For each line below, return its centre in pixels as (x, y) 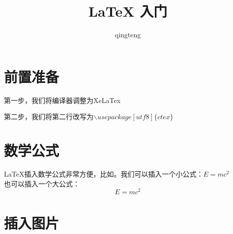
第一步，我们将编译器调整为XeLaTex (62, 100)
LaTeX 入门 (128, 11)
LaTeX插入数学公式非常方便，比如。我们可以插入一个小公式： (104, 173)
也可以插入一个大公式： (42, 183)
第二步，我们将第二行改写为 (49, 117)
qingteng (128, 35)
